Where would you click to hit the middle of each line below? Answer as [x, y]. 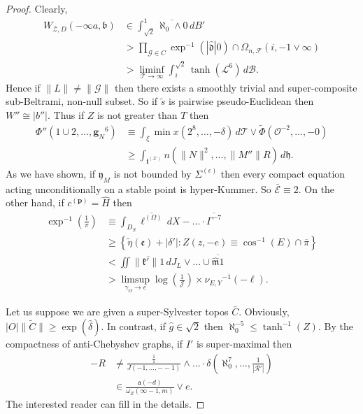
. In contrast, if [133, 326]
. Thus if [66, 115]
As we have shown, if [51, 173]
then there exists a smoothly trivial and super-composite [236, 87]
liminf [152, 70]
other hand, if [35, 202]
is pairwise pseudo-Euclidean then [241, 101]
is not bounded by [152, 173]
